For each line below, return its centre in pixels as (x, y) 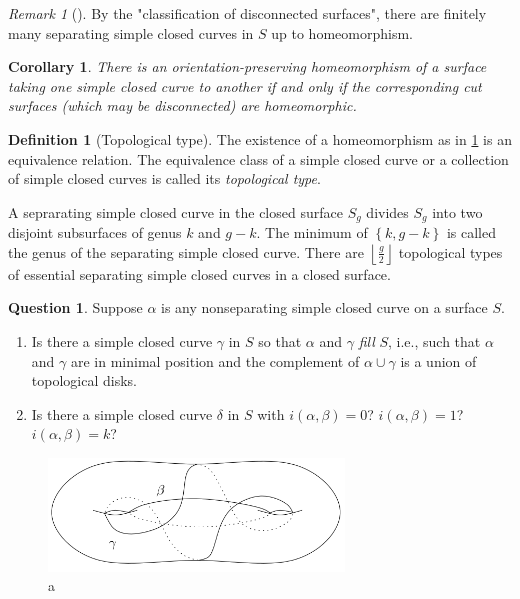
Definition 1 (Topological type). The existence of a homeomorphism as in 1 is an (260, 138)
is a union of (438, 360)
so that (280, 340)
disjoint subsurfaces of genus (95, 232)
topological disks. (84, 380)
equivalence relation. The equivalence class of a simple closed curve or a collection (258, 158)
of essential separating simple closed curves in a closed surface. (199, 273)
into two (457, 211)
